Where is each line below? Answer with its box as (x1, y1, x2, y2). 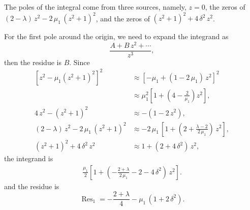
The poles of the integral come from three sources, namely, (4, 2, 186, 12)
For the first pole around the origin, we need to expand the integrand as (4, 31, 229, 42)
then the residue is (4, 56, 61, 67)
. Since (69, 56, 90, 67)
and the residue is (4, 181, 59, 191)
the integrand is (4, 153, 53, 164)
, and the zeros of (96, 13, 150, 23)
